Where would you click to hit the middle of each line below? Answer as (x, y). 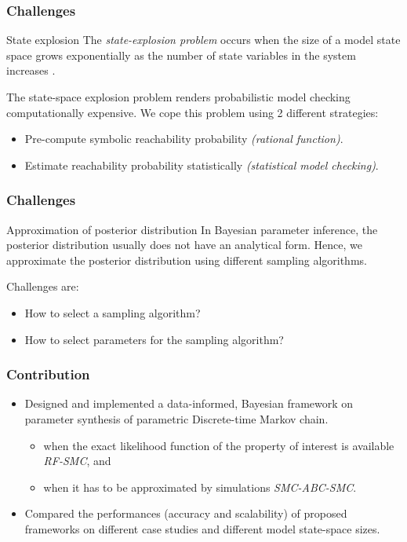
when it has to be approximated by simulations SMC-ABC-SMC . (200, 487)
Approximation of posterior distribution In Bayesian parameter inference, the (192, 229)
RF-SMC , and (77, 461)
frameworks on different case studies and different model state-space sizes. (202, 528)
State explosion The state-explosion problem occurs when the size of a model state (203, 40)
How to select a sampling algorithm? (113, 312)
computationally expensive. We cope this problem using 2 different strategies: (193, 112)
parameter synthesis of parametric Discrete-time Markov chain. (176, 418)
